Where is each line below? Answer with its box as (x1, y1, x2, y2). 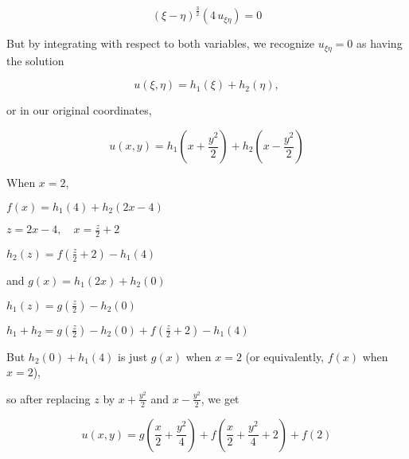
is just (118, 348, 148, 364)
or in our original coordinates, (6, 102, 152, 119)
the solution (6, 52, 64, 68)
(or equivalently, (245, 348, 325, 364)
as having (356, 35, 403, 52)
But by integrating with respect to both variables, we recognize (6, 35, 315, 52)
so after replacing (6, 390, 91, 406)
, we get (201, 390, 240, 406)
